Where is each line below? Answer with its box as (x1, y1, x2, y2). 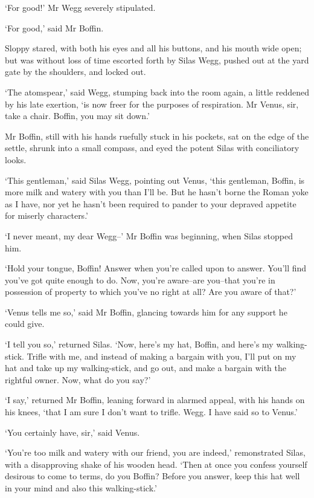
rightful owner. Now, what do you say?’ (5, 373, 151, 386)
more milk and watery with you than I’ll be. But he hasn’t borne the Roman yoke (5, 186, 309, 198)
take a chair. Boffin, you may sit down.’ (5, 109, 150, 122)
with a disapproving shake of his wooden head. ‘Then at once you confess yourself (5, 458, 307, 470)
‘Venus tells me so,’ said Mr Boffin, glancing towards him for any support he (5, 305, 287, 318)
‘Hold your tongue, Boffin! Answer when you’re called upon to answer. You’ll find (5, 262, 307, 274)
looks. (5, 153, 27, 166)
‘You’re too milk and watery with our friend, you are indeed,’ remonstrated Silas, (5, 446, 306, 459)
